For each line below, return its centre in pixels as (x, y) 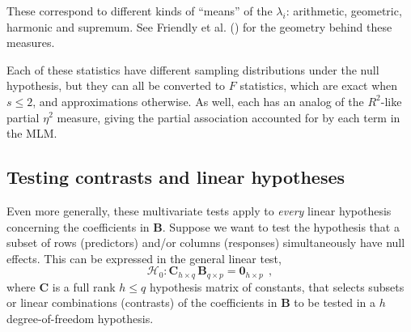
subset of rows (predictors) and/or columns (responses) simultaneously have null (206, 243)
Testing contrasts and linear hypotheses (176, 177)
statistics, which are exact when (319, 85)
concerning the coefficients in (78, 226)
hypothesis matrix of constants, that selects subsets (277, 286)
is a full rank (84, 286)
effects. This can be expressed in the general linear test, (144, 258)
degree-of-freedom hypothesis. (80, 318)
